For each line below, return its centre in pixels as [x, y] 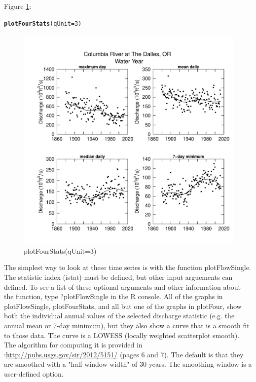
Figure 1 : [18, 6]
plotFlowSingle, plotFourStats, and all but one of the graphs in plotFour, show [123, 306]
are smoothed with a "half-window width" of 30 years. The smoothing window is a [128, 364]
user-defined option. [34, 373]
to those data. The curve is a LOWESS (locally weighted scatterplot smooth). [122, 335]
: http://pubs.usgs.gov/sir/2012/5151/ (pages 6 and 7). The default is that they [124, 354]
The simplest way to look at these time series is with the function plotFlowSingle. [128, 267]
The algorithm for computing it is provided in [73, 345]
